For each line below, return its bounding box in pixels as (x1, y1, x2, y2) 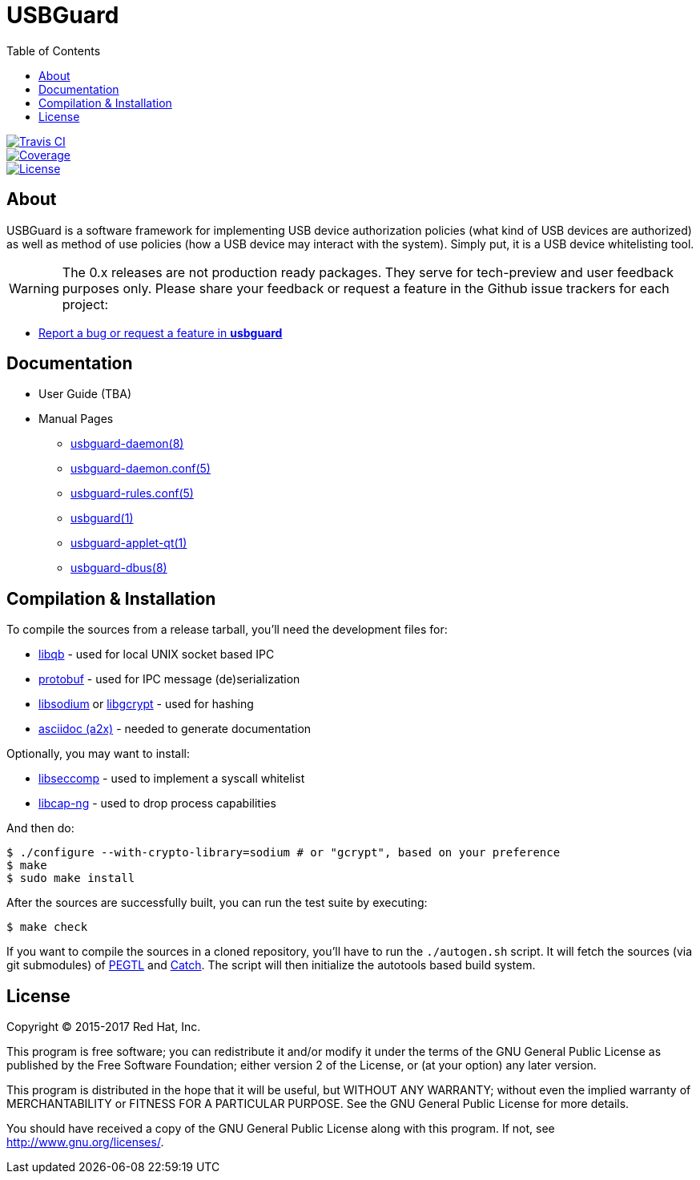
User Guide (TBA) (38, 387, 132, 401)
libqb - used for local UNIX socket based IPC (38, 647, 275, 662)
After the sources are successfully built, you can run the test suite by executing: (6, 896, 428, 910)
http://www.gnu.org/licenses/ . (6, 1135, 164, 1150)
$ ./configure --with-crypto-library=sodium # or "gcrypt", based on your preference (6, 846, 561, 860)
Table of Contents (6, 43, 101, 58)
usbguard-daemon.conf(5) (70, 461, 211, 476)
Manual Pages (38, 412, 114, 426)
